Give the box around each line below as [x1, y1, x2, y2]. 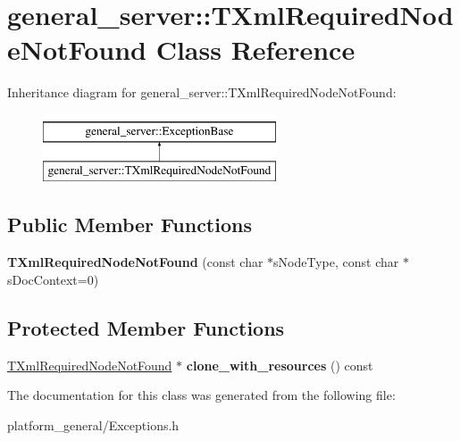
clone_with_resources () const [186, 355, 373, 374]
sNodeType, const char [273, 253, 399, 271]
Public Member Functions [7, 211, 252, 238]
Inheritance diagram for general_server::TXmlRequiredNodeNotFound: [7, 83, 397, 102]
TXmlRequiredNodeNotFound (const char [7, 253, 263, 271]
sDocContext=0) [7, 270, 99, 288]
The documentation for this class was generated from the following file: [7, 386, 396, 404]
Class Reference [155, 31, 355, 68]
